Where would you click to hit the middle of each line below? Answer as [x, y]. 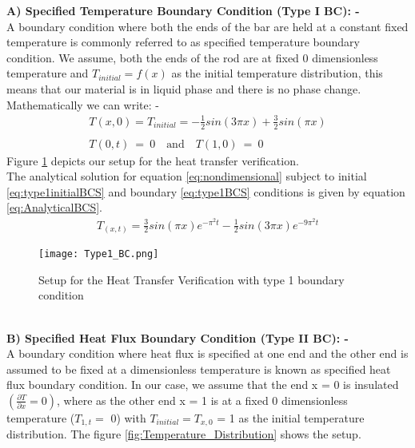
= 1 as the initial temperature [291, 417]
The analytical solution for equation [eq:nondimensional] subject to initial [187, 176]
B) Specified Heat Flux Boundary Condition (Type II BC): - [178, 337]
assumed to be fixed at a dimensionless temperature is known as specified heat [199, 369]
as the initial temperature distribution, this [277, 73]
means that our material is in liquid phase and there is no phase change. [184, 88]
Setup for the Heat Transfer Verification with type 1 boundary [192, 279]
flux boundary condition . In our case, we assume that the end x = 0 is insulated [203, 385]
